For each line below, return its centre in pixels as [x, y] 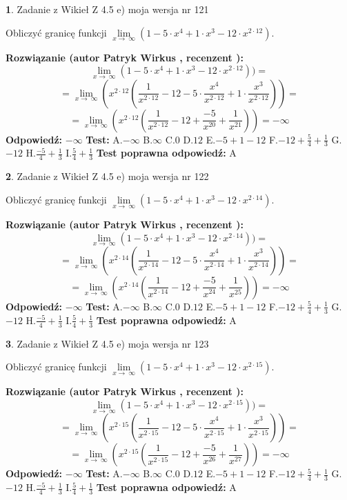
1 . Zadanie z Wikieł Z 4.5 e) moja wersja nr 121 [107, 9]
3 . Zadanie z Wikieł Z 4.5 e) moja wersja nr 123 [107, 343]
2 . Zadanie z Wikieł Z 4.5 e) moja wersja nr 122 [107, 176]
